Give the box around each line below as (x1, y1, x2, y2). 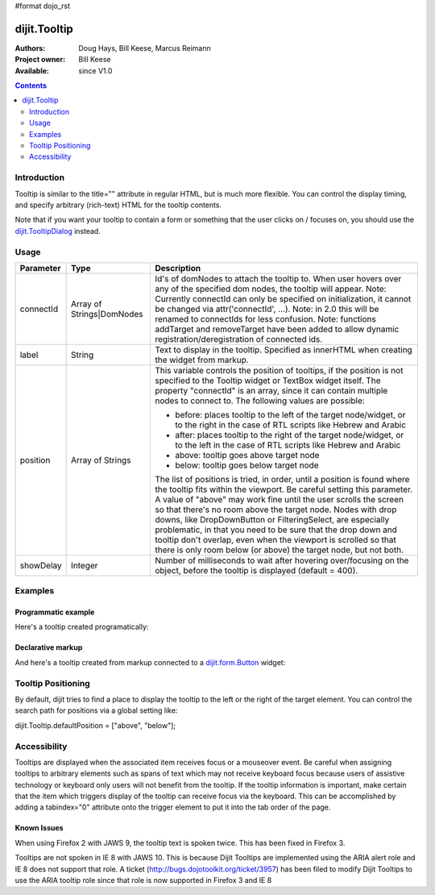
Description (154, 262, 201, 273)
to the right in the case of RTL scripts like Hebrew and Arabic (174, 419, 407, 431)
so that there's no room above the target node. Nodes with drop (154, 504, 397, 515)
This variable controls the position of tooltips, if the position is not (154, 364, 404, 376)
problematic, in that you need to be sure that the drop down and (154, 524, 398, 535)
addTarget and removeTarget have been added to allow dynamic (154, 323, 400, 335)
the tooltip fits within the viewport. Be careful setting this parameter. (154, 484, 413, 495)
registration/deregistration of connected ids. (154, 333, 323, 344)
